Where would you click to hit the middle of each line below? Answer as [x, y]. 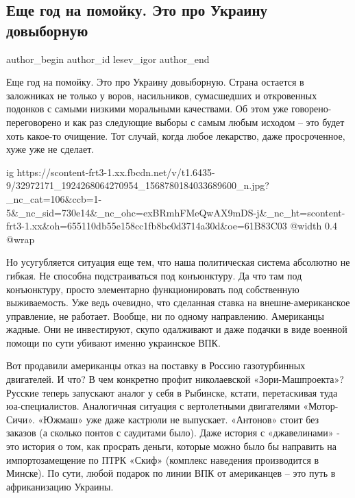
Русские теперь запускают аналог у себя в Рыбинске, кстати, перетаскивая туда [172, 392]
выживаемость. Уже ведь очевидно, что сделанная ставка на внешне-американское [178, 302]
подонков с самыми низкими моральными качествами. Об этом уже [147, 109]
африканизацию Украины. [60, 486]
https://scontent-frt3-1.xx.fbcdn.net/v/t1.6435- [116, 172]
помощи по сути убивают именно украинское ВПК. [113, 342]
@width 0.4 [314, 226]
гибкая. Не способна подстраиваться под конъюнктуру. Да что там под [154, 275]
